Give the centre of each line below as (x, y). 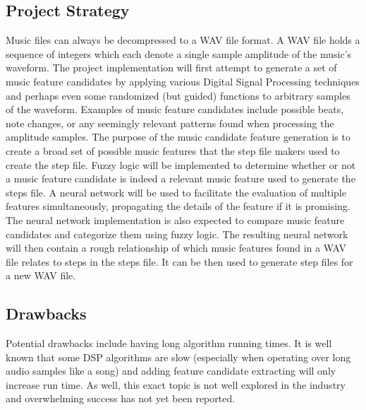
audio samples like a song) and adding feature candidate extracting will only (171, 371)
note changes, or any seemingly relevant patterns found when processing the (170, 123)
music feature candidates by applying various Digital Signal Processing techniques (183, 81)
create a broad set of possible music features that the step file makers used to (173, 150)
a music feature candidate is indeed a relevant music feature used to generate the (181, 178)
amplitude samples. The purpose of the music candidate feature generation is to (178, 137)
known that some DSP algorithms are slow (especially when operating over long (178, 357)
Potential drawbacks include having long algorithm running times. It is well (169, 343)
